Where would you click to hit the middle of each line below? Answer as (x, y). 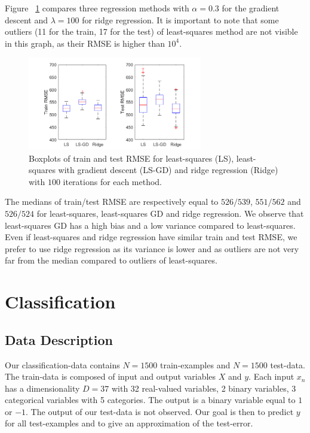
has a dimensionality (42, 388)
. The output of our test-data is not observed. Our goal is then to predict (160, 411)
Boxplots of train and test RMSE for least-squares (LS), (131, 158)
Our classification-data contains (62, 364)
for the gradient (251, 8)
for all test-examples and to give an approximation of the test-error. (129, 423)
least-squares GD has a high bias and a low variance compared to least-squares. (150, 225)
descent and (27, 19)
